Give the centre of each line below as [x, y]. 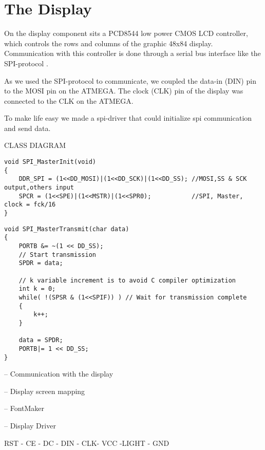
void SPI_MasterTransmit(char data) [67, 229]
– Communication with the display [59, 374]
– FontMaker [24, 408]
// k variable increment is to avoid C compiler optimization [127, 280]
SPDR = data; [41, 263]
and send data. [27, 128]
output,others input [39, 188]
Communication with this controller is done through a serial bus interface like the [132, 53]
